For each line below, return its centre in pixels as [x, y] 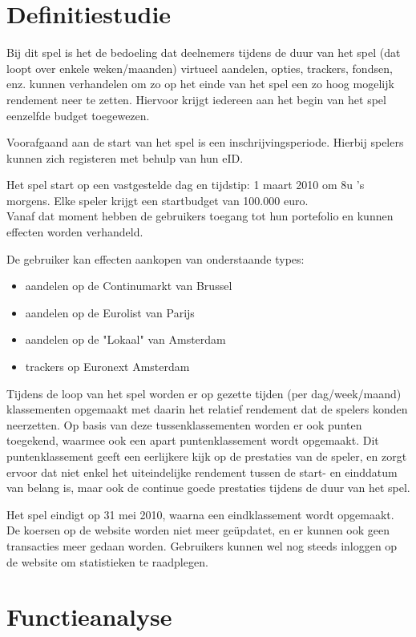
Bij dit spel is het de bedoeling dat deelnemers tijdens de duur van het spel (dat [204, 52]
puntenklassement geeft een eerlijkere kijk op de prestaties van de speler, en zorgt [207, 456]
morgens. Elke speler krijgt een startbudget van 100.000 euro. [158, 200]
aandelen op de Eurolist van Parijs [110, 312]
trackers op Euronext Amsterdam [107, 367]
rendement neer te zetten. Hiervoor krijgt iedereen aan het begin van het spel [196, 99]
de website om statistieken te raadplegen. [107, 561]
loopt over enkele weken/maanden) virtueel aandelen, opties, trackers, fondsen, [200, 68]
